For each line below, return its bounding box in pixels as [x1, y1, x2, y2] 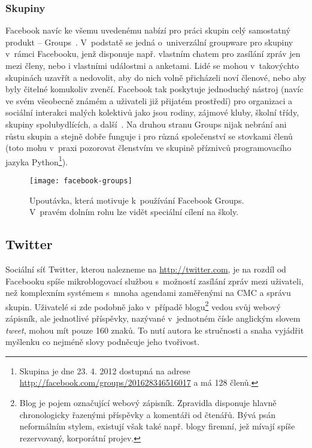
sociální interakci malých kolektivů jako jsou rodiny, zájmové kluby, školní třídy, [5, 106, 299, 119]
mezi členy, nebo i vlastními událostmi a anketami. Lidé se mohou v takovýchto [5, 59, 299, 71]
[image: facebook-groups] [29, 177, 132, 185]
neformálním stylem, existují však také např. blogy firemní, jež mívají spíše [19, 420, 295, 432]
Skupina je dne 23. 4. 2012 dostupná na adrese [19, 364, 190, 377]
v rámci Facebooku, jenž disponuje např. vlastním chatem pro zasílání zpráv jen [5, 47, 301, 60]
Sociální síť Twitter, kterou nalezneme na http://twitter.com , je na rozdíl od [5, 263, 286, 276]
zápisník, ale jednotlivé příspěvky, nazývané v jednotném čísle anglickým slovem [5, 312, 301, 325]
